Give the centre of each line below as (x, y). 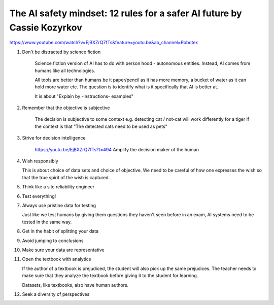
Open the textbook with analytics (57, 259)
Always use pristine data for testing (59, 205)
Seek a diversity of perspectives (56, 294)
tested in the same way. (47, 222)
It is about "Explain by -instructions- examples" (84, 96)
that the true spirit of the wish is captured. (66, 177)
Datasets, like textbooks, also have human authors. (75, 285)
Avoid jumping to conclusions (53, 241)
